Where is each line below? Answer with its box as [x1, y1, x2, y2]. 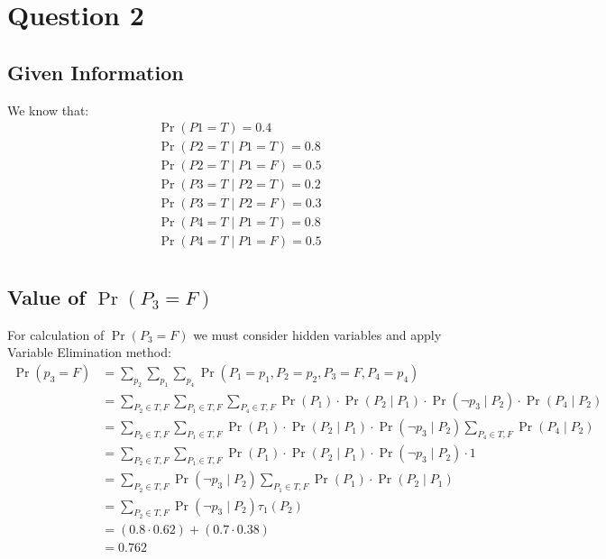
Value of [7, 282, 86, 310]
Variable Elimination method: [7, 343, 171, 362]
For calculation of [7, 325, 105, 344]
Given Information [7, 58, 184, 86]
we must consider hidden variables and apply [193, 325, 442, 344]
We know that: [7, 100, 89, 119]
